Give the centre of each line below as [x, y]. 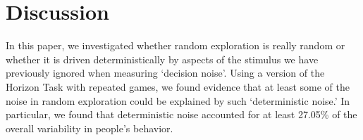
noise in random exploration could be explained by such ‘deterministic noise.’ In [178, 100]
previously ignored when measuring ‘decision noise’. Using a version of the [165, 73]
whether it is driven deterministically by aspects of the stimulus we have [162, 59]
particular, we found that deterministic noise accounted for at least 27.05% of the [181, 114]
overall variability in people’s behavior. [90, 128]
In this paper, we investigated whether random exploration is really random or [176, 45]
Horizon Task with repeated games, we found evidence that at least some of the [178, 86]
